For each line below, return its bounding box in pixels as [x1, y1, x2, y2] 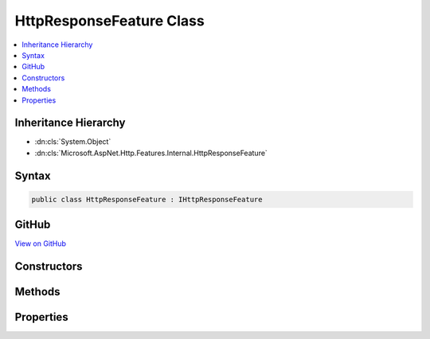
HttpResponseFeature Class [14, 12, 205, 29]
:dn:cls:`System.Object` [34, 137, 111, 146]
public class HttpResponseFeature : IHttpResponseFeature [31, 195, 263, 204]
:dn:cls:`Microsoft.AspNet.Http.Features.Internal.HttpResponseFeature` [34, 148, 268, 158]
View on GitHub [14, 239, 67, 248]
